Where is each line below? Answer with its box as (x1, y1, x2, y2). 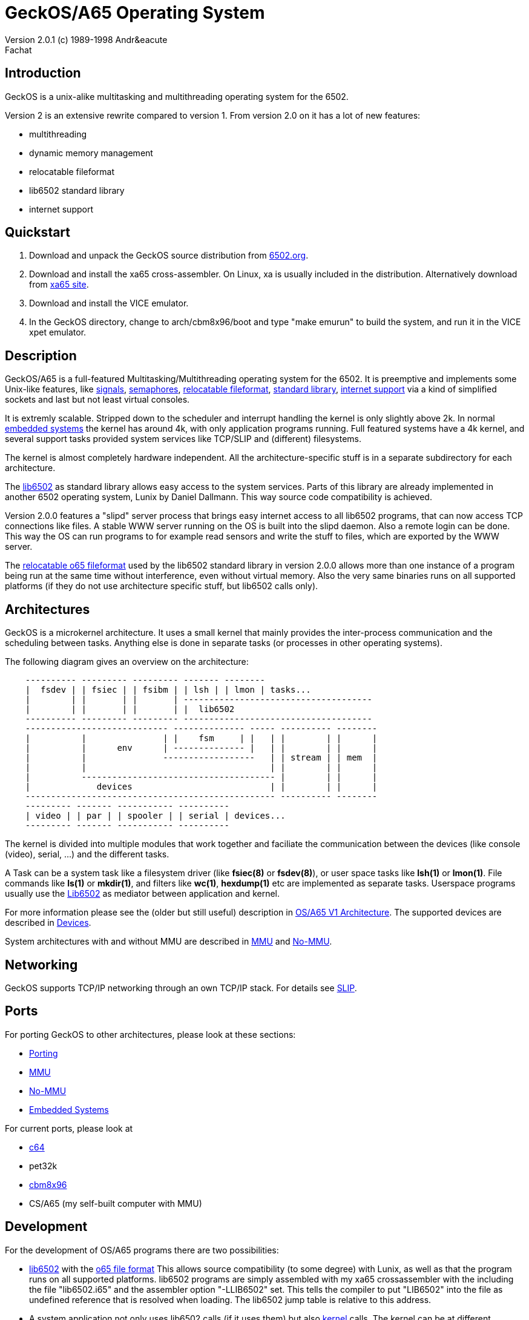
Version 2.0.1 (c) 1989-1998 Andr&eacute (5, 34, 168, 45)
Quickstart (5, 225, 71, 240)
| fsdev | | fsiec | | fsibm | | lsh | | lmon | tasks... (25, 685, 311, 695)
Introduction (5, 65, 81, 81)
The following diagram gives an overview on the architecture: (5, 656, 249, 667)
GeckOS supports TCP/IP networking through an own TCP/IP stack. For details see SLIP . (5, 982, 357, 993)
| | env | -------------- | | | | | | (25, 743, 378, 753)
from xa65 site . (29, 279, 89, 290)
